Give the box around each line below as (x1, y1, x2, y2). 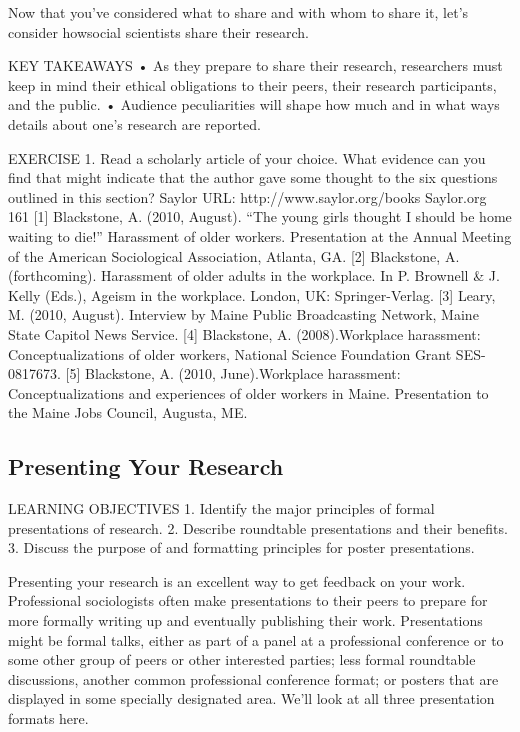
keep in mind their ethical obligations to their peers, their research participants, (8, 74, 497, 95)
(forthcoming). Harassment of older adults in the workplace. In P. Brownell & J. (8, 265, 500, 286)
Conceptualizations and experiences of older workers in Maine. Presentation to (8, 382, 489, 403)
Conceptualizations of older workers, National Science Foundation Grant (8, 343, 452, 364)
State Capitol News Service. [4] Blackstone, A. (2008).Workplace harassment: (8, 323, 481, 344)
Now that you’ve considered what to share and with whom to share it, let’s (8, 2, 469, 22)
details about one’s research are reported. (8, 113, 261, 134)
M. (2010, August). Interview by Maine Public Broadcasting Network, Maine (8, 304, 479, 325)
